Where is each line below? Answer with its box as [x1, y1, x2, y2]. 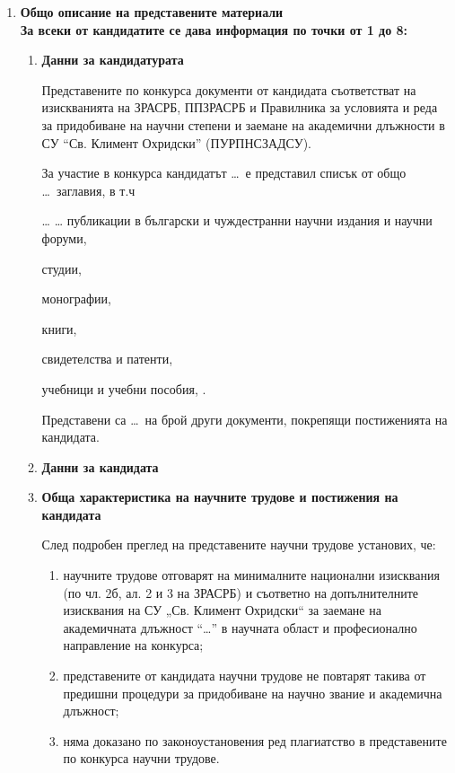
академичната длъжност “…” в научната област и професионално [63, 618, 417, 637]
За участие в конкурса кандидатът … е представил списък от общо [41, 163, 407, 182]
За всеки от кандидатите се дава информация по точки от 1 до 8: [20, 20, 408, 39]
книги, [41, 319, 77, 338]
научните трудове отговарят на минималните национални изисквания [63, 566, 440, 584]
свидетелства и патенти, [41, 349, 173, 368]
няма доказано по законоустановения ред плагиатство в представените [63, 731, 447, 750]
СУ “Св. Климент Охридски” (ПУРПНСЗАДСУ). [41, 133, 311, 152]
